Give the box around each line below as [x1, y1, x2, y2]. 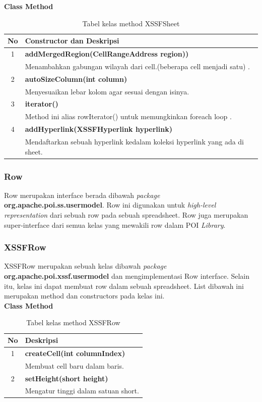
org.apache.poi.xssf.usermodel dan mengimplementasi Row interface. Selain [4, 271, 250, 281]
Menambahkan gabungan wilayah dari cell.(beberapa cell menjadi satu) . [25, 61, 250, 71]
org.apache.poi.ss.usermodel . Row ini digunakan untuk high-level [4, 199, 216, 210]
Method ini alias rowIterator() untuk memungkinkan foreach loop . [25, 111, 232, 122]
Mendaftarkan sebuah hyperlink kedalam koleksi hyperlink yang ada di [25, 136, 244, 146]
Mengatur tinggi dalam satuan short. [25, 385, 139, 396]
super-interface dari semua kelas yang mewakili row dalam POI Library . [4, 219, 226, 230]
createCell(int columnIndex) [25, 347, 125, 358]
